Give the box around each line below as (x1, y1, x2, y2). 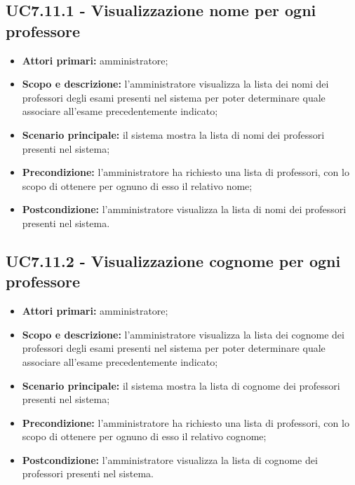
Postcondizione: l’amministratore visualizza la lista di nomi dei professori (22, 202, 347, 217)
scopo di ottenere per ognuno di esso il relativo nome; (22, 178, 253, 193)
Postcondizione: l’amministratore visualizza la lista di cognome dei (22, 452, 318, 467)
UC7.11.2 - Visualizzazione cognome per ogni (6, 250, 341, 271)
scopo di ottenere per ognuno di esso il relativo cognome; (22, 429, 267, 444)
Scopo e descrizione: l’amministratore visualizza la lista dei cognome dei (22, 327, 344, 341)
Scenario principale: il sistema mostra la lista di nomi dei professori (22, 127, 325, 142)
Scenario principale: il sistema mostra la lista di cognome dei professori (22, 378, 340, 392)
